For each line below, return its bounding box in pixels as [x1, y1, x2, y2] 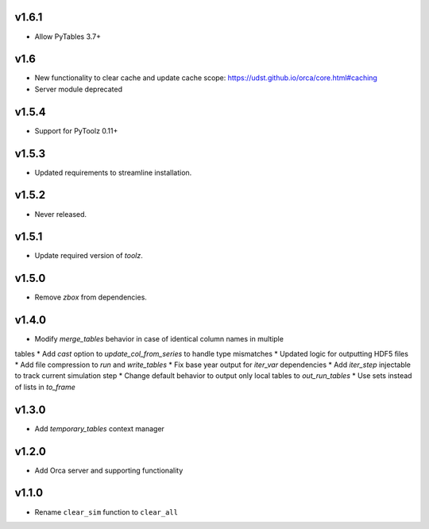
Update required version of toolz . [34, 251, 143, 261]
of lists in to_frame [14, 382, 75, 392]
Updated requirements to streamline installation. [34, 168, 192, 177]
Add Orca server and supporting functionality [34, 465, 184, 475]
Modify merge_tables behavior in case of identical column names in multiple [34, 334, 284, 344]
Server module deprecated [34, 84, 123, 94]
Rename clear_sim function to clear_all [34, 507, 179, 516]
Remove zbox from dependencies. [34, 292, 147, 302]
